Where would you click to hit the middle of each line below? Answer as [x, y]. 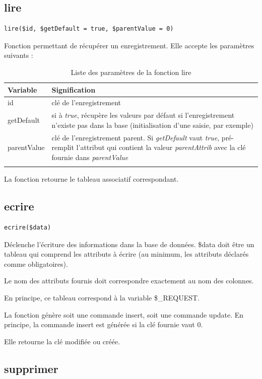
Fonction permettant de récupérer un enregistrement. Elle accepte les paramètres [129, 45]
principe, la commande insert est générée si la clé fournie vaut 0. [104, 324]
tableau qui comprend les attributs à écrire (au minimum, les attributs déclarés [126, 254]
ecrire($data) [28, 228]
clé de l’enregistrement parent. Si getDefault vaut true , [136, 137]
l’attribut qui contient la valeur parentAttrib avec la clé [161, 147]
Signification [74, 89]
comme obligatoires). [36, 263]
